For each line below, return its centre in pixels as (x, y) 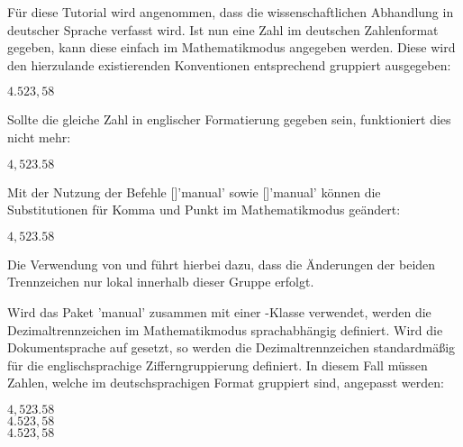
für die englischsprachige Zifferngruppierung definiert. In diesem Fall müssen (218, 365)
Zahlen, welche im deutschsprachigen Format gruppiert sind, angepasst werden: (226, 383)
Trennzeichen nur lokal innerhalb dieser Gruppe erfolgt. (161, 282)
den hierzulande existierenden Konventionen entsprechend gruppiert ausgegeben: (229, 64)
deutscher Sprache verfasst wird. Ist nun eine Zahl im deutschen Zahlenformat (223, 29)
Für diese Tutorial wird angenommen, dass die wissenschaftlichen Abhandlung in (231, 12)
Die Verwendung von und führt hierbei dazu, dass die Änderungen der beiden (222, 264)
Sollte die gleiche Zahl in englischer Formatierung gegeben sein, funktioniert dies (229, 119)
